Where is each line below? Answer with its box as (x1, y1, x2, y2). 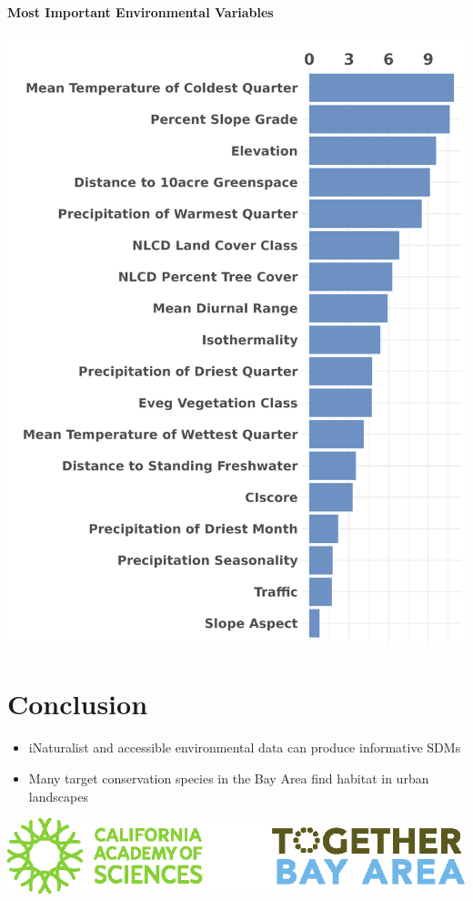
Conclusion (7, 685, 148, 722)
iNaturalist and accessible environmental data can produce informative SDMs (28, 738, 461, 757)
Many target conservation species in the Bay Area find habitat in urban (28, 768, 429, 787)
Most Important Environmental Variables (7, 3, 274, 21)
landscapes (28, 786, 88, 805)
